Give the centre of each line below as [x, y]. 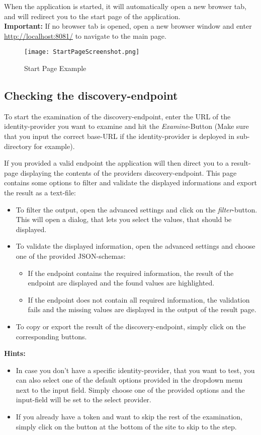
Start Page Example [55, 68]
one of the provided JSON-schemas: [71, 256]
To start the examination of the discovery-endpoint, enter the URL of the [117, 116]
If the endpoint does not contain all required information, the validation [139, 299]
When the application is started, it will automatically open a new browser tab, [125, 6]
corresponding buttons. [51, 336]
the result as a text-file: [40, 192]
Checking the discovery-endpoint [91, 95]
